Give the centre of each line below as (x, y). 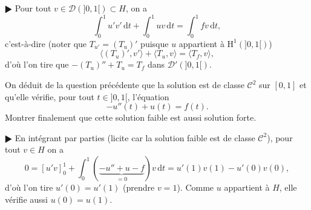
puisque (155, 43)
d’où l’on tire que (37, 64)
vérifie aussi (26, 199)
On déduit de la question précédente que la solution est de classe (125, 85)
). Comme (195, 187)
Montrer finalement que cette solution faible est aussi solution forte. (131, 117)
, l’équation (148, 96)
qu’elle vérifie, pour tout (50, 96)
